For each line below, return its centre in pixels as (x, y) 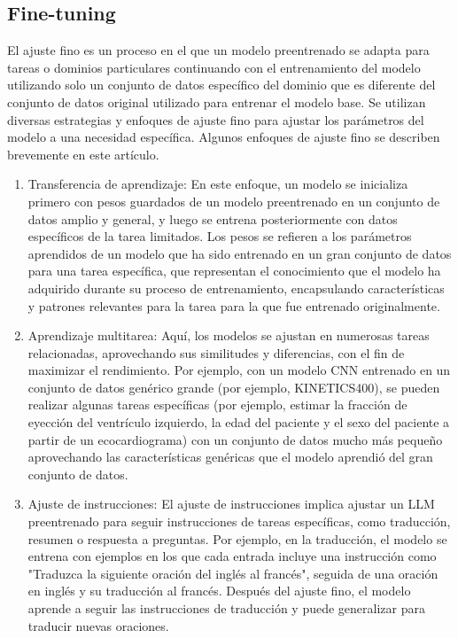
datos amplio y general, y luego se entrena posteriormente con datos (213, 218)
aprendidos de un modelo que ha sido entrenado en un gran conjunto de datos (240, 253)
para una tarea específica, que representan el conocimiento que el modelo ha (234, 271)
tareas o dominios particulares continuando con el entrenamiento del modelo (214, 67)
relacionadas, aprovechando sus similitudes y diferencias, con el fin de (216, 352)
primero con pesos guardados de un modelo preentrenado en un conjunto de (234, 201)
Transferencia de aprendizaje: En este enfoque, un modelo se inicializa (218, 184)
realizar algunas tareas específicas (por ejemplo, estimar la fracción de (217, 405)
